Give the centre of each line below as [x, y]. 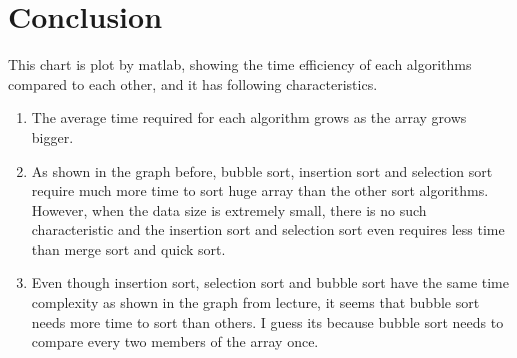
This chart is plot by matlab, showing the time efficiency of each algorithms [240, 64]
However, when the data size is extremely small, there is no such [229, 209]
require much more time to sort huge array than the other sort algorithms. [260, 190]
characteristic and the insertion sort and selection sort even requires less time [268, 229]
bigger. [52, 136]
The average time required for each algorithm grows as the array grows [249, 117]
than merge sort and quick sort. [128, 248]
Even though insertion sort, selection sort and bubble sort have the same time [270, 282]
